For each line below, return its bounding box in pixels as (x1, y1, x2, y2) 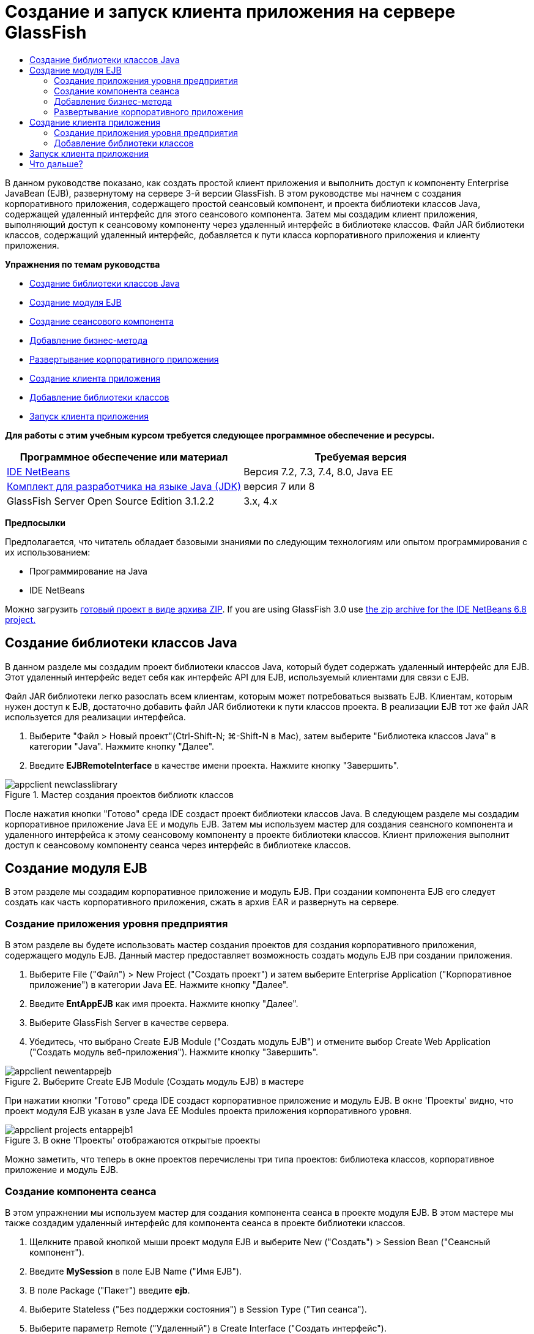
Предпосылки (5, 517, 65, 528)
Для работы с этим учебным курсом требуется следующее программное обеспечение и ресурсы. (5, 429, 435, 440)
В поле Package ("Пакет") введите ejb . (29, 1284, 190, 1295)
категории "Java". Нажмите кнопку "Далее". (29, 740, 215, 752)
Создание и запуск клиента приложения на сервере (5, 1, 456, 22)
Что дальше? (29, 158, 83, 169)
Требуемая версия (314, 450, 407, 463)
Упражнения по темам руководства (5, 258, 160, 269)
